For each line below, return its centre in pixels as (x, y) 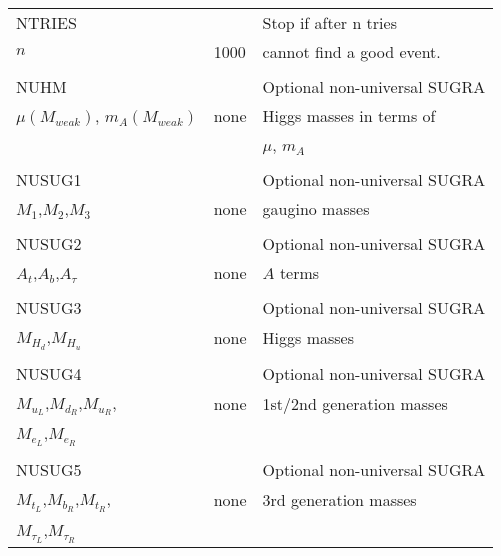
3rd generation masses (339, 499)
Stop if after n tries (329, 22)
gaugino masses (316, 208)
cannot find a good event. (351, 51)
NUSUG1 (49, 179)
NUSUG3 (49, 307)
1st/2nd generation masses (355, 403)
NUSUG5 (49, 470)
